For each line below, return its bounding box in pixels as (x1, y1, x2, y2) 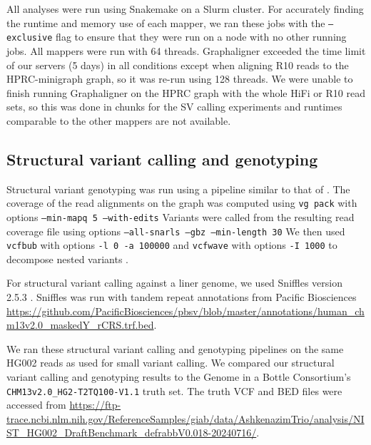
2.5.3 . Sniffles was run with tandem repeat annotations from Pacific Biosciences (6, 290, 357, 305)
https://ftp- (69, 397, 121, 412)
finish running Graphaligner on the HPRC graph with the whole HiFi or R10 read (6, 85, 365, 100)
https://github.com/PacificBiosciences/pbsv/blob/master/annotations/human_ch (6, 303, 365, 318)
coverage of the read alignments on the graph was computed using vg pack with (6, 195, 357, 210)
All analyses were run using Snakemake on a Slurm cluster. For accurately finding (6, 1, 364, 16)
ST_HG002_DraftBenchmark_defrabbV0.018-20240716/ (6, 425, 257, 440)
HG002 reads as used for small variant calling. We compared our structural (6, 355, 335, 370)
